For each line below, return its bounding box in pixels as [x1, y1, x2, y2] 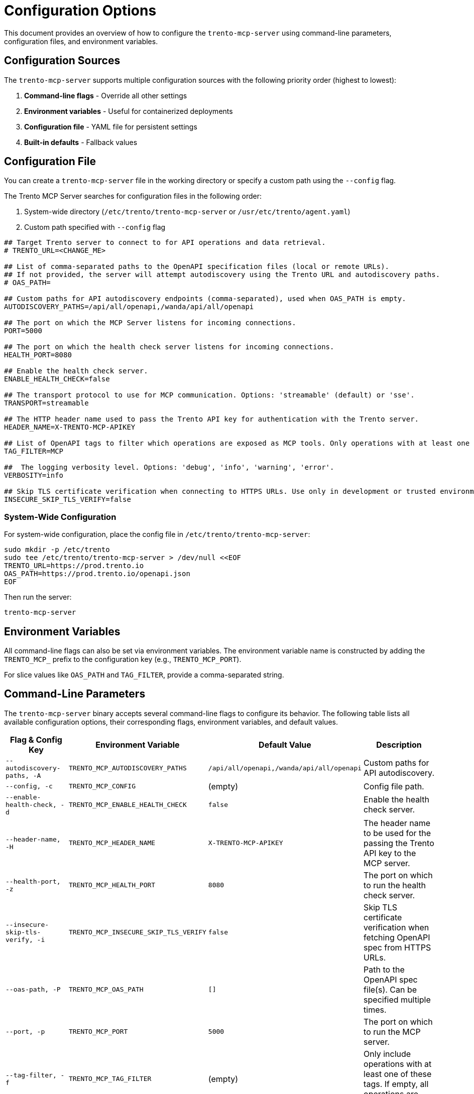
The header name [364, 817, 431, 828]
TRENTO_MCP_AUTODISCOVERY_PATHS [68, 764, 187, 772]
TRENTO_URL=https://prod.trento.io [4, 562, 144, 570]
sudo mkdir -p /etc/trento [4, 545, 110, 554]
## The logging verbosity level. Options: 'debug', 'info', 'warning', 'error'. [4, 463, 334, 472]
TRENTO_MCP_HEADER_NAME [68, 839, 156, 847]
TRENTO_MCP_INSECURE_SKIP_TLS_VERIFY [68, 928, 206, 936]
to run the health [364, 880, 426, 890]
